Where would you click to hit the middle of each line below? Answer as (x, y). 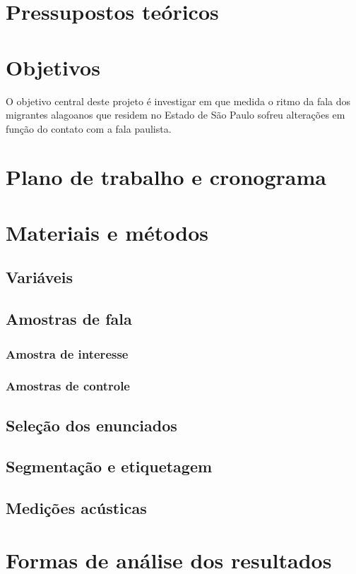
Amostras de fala (69, 319)
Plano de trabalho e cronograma (166, 177)
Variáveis (40, 277)
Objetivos (53, 67)
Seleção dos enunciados (91, 425)
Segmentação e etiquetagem (109, 466)
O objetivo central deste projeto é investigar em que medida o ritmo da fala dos (178, 101)
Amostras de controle (68, 386)
